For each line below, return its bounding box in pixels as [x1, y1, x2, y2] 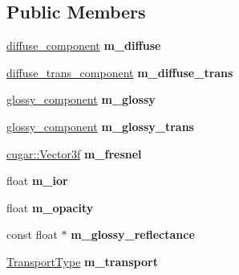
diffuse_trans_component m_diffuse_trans [6, 64, 233, 80]
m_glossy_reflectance [71, 226, 195, 243]
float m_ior [6, 172, 68, 189]
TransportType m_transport [6, 252, 158, 269]
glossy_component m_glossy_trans [6, 117, 194, 134]
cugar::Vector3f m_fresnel [6, 145, 142, 162]
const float [6, 226, 58, 243]
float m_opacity [6, 199, 94, 215]
